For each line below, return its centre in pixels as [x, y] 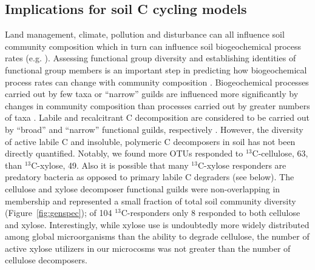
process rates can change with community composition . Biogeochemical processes [157, 82]
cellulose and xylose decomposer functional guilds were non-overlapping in [143, 188]
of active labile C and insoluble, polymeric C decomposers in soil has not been [150, 141]
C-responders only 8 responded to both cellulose [211, 213]
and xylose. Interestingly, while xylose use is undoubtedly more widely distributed [157, 224]
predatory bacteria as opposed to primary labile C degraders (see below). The [150, 177]
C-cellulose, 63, [280, 153]
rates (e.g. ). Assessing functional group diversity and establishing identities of [151, 58]
